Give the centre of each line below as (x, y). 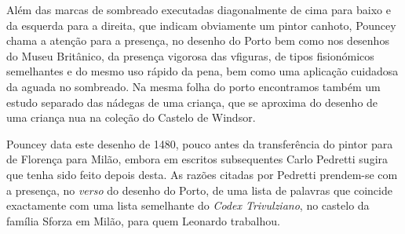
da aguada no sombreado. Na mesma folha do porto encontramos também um (193, 86)
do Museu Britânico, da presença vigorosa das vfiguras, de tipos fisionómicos (190, 55)
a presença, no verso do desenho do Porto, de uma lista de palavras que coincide (199, 190)
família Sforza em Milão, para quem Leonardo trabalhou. (143, 220)
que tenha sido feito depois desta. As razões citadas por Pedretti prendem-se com (202, 174)
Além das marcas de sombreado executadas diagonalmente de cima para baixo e (199, 9)
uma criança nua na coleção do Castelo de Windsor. (131, 117)
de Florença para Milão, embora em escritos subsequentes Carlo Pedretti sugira (197, 159)
